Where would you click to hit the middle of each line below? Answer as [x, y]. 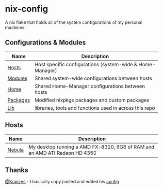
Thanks [17, 170]
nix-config [27, 9]
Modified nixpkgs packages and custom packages [92, 100]
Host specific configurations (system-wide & [86, 64]
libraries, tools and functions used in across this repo [95, 108]
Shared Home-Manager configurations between [90, 86]
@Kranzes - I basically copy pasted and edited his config [62, 182]
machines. [15, 27]
